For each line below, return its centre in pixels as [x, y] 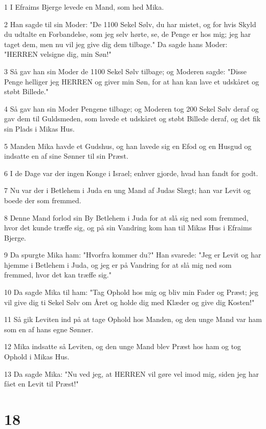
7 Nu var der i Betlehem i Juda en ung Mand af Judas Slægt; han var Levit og [128, 190]
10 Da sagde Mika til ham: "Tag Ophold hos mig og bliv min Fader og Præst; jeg [131, 292]
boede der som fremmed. [43, 200]
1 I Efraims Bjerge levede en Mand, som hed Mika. [84, 7]
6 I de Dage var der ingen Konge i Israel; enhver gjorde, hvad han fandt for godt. [131, 173]
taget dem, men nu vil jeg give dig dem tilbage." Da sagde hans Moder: [116, 44]
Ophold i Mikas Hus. [37, 357]
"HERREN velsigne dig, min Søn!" [58, 54]
